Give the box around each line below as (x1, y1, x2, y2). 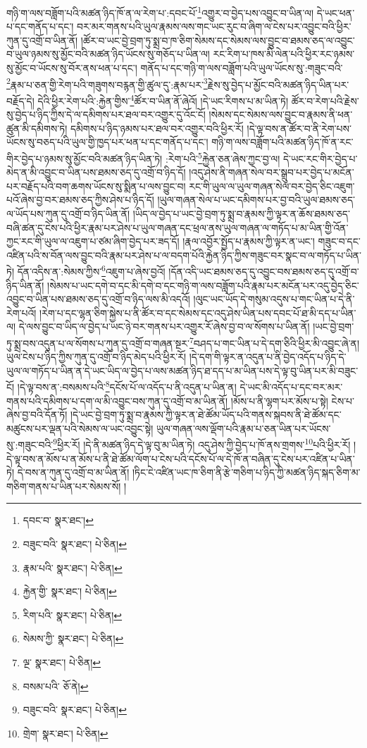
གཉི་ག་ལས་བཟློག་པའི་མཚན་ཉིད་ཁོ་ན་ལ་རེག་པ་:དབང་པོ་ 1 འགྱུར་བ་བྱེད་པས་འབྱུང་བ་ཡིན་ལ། (6, 4, 313, 20)
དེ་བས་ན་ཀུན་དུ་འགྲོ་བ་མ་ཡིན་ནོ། (17, 465, 130, 480)
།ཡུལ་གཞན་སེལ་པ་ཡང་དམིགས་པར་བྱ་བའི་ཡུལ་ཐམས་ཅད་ (157, 192, 355, 207)
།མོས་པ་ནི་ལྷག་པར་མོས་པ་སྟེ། (230, 393, 328, 408)
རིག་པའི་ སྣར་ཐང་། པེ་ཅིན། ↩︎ (23, 607, 123, 622)
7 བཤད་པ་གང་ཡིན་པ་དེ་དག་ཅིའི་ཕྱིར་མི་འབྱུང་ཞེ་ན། (189, 333, 360, 350)
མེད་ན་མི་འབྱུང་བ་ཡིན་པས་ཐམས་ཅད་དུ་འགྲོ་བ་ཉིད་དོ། (6, 165, 186, 180)
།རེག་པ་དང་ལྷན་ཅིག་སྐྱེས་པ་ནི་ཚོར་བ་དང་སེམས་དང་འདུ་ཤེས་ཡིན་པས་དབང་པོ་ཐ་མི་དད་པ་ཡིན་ (39, 305, 356, 320)
